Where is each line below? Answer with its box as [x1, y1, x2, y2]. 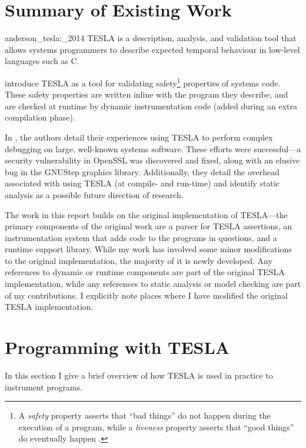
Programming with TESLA [5, 335, 230, 359]
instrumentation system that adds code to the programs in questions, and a [5, 231, 277, 243]
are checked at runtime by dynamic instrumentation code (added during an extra [5, 99, 297, 112]
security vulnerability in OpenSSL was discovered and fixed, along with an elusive [5, 154, 300, 166]
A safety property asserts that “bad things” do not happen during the [18, 409, 271, 422]
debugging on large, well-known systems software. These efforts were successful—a [5, 142, 301, 155]
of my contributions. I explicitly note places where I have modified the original [5, 289, 288, 301]
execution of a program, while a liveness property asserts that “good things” [18, 420, 294, 433]
